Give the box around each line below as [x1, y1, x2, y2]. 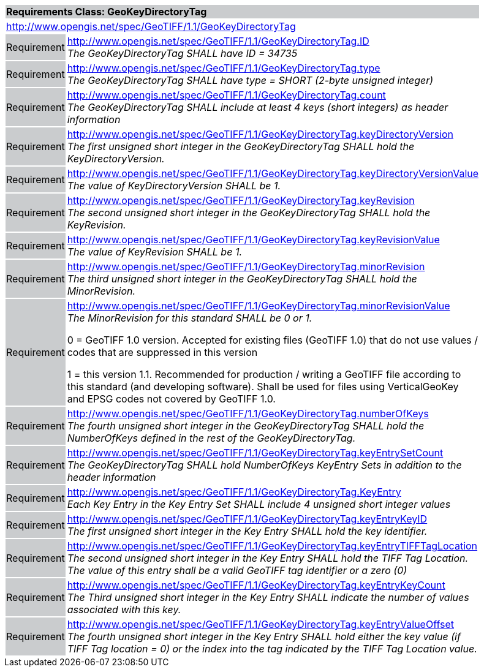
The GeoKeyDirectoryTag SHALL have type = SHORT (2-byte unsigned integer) [67, 74, 434, 86]
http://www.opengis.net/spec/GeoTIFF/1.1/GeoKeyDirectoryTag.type [67, 62, 380, 74]
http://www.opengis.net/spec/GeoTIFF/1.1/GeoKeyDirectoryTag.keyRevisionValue [67, 233, 440, 246]
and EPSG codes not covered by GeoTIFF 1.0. [67, 393, 276, 405]
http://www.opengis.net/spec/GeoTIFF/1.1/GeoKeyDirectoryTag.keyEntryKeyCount [67, 579, 445, 591]
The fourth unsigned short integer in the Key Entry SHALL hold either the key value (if [67, 630, 461, 643]
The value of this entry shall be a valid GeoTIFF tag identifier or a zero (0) [67, 564, 407, 576]
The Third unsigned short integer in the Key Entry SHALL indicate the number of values [67, 591, 469, 603]
